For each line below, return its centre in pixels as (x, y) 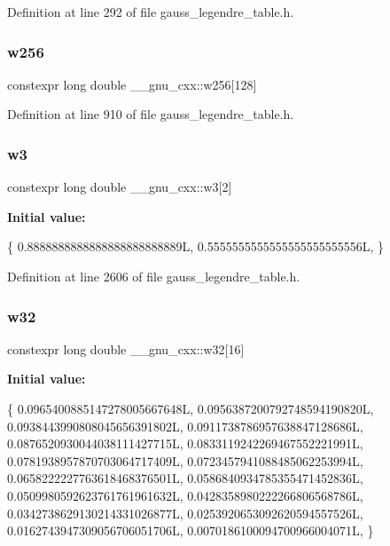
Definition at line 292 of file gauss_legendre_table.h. (151, 12)
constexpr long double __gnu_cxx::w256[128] (132, 84)
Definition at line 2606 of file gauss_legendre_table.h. (154, 276)
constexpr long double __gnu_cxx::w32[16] (126, 348)
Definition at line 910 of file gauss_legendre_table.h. (151, 114)
